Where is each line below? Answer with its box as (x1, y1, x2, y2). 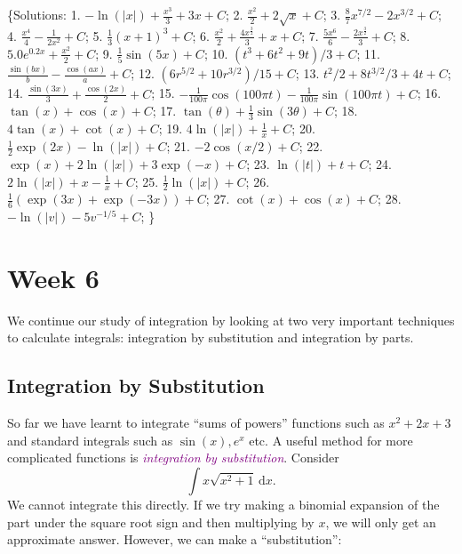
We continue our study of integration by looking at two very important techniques (7, 310, 455, 329)
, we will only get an (325, 512, 436, 531)
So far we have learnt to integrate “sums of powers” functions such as (7, 413, 385, 432)
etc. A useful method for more (249, 430, 413, 449)
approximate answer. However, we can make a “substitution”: (7, 530, 342, 549)
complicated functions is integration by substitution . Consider (7, 448, 339, 467)
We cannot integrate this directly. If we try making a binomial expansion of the (7, 495, 440, 514)
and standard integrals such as (7, 430, 173, 449)
